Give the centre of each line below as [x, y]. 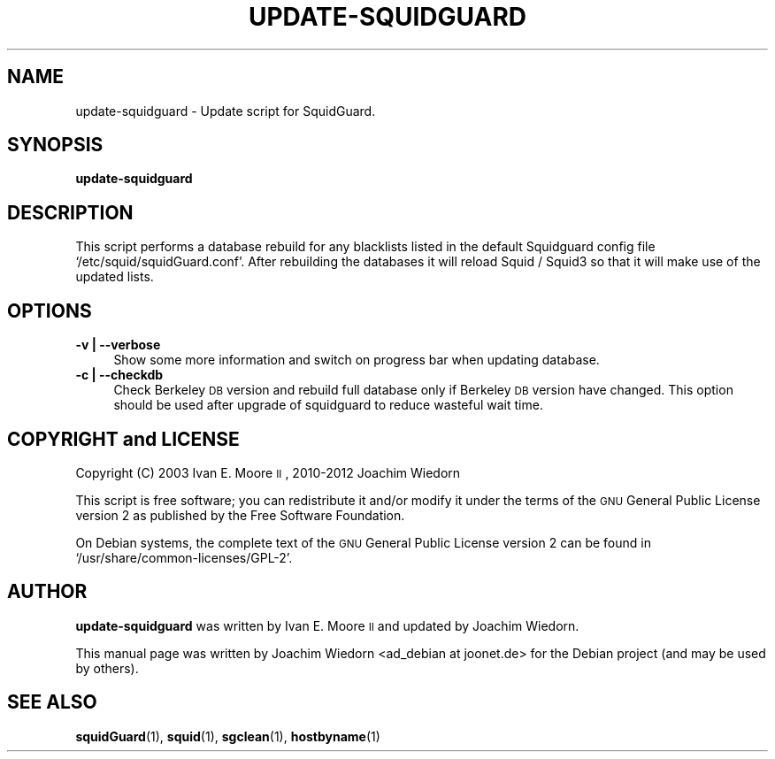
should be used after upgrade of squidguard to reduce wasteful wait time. [328, 405]
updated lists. [115, 277]
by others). [107, 668]
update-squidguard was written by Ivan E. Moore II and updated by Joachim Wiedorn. [327, 625]
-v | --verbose [118, 345]
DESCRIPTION [70, 212]
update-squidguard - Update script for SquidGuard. [226, 111]
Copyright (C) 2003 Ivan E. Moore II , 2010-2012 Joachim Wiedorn [268, 472]
